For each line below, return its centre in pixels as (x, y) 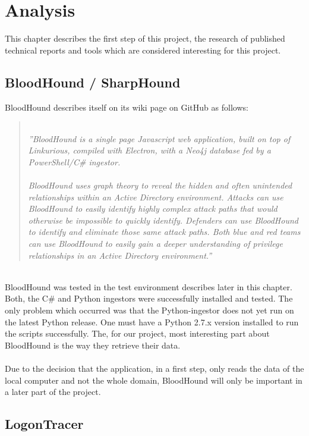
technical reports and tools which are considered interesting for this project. (143, 50)
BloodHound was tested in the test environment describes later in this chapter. (149, 286)
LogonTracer (44, 424)
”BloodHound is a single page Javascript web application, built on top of (159, 138)
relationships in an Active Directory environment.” (120, 255)
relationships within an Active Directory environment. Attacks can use (156, 197)
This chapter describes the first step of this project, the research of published (145, 38)
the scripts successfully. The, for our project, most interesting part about (137, 333)
